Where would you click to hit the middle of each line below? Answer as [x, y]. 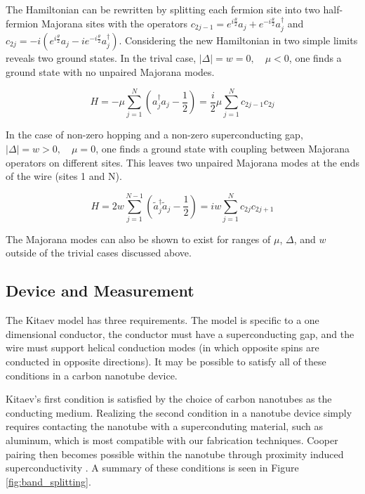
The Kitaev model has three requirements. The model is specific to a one [162, 320]
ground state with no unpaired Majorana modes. [110, 71]
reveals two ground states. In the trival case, [101, 58]
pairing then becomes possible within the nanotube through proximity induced [175, 454]
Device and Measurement [100, 291]
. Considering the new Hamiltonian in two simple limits [238, 40]
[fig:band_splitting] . [48, 481]
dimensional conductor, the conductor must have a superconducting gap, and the [180, 333]
